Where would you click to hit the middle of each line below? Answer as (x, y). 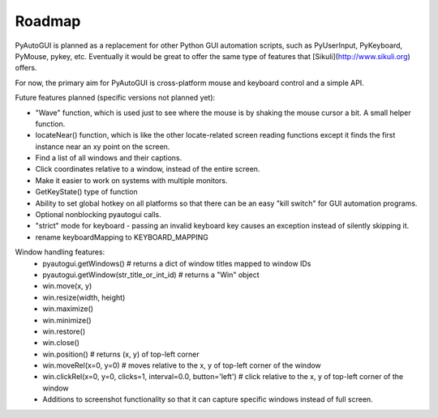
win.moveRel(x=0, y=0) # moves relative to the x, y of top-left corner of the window (182, 365)
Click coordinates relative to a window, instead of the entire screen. (148, 169)
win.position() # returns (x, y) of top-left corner (121, 354)
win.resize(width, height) (84, 297)
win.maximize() (68, 309)
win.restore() (64, 331)
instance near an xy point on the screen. (103, 147)
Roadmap (48, 21)
